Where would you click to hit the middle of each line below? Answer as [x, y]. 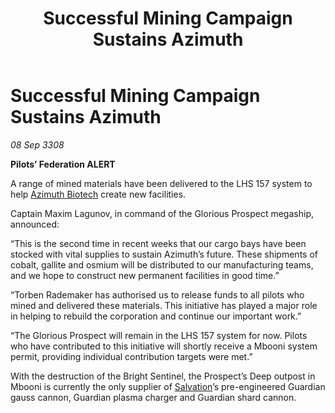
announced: [35, 224]
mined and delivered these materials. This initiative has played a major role [164, 305]
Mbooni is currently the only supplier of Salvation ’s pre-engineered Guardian [168, 386]
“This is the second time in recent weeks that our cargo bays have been [158, 243]
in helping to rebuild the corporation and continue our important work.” [156, 316]
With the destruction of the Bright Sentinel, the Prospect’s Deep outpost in [163, 376]
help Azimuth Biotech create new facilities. [98, 194]
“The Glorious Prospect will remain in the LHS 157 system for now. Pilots [159, 335]
